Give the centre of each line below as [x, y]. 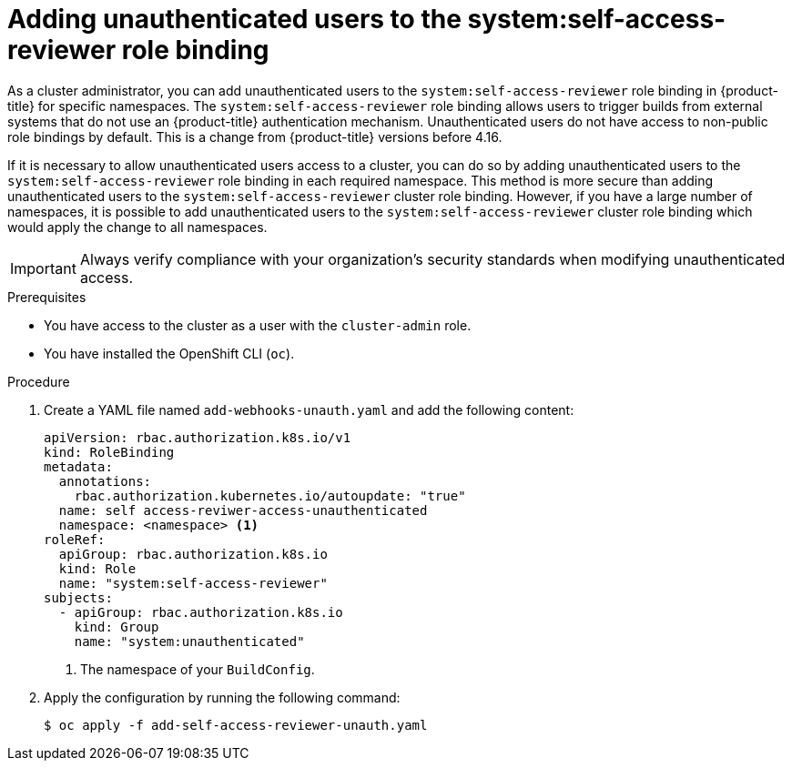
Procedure [39, 381]
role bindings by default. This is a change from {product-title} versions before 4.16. [255, 136]
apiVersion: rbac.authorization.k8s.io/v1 [198, 437]
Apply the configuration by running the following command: [222, 697]
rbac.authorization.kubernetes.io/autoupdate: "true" [270, 495]
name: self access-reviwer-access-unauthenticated [243, 510]
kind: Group [117, 627]
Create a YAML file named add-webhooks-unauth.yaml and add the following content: [309, 409]
